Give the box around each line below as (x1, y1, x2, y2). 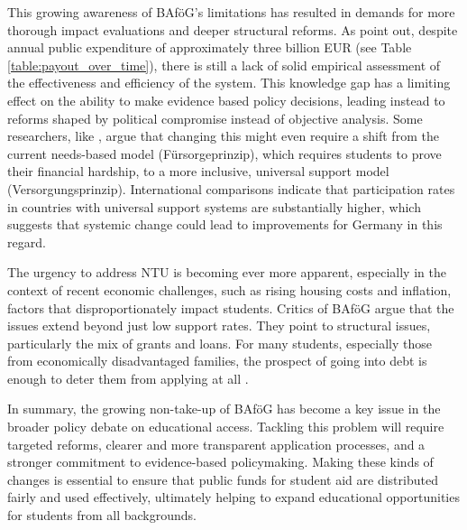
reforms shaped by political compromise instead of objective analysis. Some (7, 108, 423, 127)
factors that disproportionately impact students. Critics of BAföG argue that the (7, 298, 454, 317)
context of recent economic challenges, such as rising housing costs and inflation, (7, 280, 452, 299)
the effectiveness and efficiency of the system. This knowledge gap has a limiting (7, 73, 451, 92)
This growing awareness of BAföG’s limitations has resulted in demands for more (7, 3, 455, 21)
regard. (7, 232, 46, 251)
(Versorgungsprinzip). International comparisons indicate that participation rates (7, 179, 455, 198)
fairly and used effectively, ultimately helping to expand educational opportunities (7, 488, 460, 507)
